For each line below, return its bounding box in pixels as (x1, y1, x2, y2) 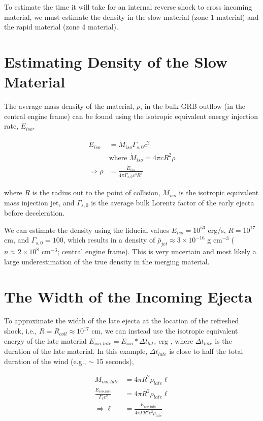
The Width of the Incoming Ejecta (4, 286, 252, 307)
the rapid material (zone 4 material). (4, 21, 118, 32)
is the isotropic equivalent (179, 187, 259, 198)
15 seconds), (96, 355, 134, 366)
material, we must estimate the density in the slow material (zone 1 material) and (4, 11, 259, 22)
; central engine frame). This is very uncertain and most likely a (57, 246, 256, 257)
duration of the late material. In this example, (4, 346, 148, 356)
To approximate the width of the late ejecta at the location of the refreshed (4, 315, 239, 326)
